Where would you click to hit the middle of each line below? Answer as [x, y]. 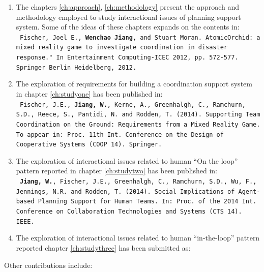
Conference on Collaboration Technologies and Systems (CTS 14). [129, 212]
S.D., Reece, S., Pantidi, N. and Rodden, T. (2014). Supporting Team [138, 115]
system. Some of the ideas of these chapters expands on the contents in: [128, 27]
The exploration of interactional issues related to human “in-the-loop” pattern [138, 238]
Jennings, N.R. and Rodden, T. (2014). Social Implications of [125, 191]
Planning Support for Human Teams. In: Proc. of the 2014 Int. [147, 202]
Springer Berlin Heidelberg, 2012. [76, 67]
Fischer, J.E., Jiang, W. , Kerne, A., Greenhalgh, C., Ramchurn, [133, 104]
